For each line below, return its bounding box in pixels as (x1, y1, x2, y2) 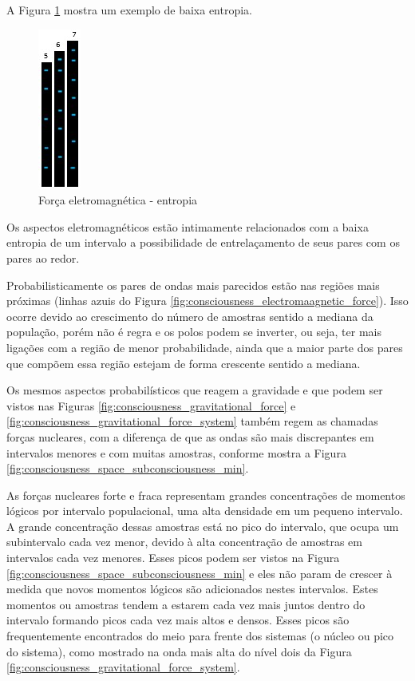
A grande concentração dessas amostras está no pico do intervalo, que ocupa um (6, 517, 399, 534)
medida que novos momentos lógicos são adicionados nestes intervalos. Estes (6, 580, 378, 597)
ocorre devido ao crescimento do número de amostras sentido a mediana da (6, 307, 373, 324)
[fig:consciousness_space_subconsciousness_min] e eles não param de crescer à (6, 564, 393, 581)
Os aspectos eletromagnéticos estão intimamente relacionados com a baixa (6, 218, 369, 235)
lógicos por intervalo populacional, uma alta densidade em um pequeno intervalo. (6, 502, 403, 519)
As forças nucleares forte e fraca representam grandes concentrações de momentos (6, 486, 405, 503)
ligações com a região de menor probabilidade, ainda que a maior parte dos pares (6, 339, 403, 355)
